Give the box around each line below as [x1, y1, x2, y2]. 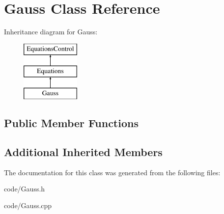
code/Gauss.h [4, 184, 45, 194]
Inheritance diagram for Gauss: [4, 27, 98, 37]
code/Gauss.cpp [4, 200, 52, 210]
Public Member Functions [4, 115, 139, 131]
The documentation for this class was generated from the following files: [4, 167, 221, 177]
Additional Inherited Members [4, 144, 163, 159]
